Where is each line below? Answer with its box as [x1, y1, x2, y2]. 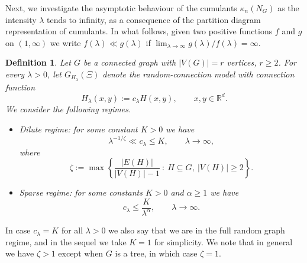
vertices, [227, 56, 257, 69]
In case [5, 224, 31, 236]
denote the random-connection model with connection [102, 67, 295, 80]
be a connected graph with [83, 56, 176, 69]
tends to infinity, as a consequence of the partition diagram [47, 13, 261, 25]
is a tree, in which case [115, 247, 198, 259]
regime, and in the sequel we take [5, 235, 127, 248]
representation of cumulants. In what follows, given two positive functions [5, 25, 273, 37]
